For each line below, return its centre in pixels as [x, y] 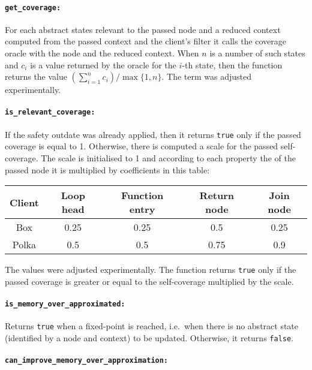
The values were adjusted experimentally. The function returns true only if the [151, 270]
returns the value [36, 76]
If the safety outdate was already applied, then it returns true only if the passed [153, 134]
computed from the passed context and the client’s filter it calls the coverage [145, 41]
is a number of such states [257, 53]
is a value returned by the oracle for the [103, 64]
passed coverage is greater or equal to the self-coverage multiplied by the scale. [149, 281]
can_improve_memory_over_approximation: [87, 361]
